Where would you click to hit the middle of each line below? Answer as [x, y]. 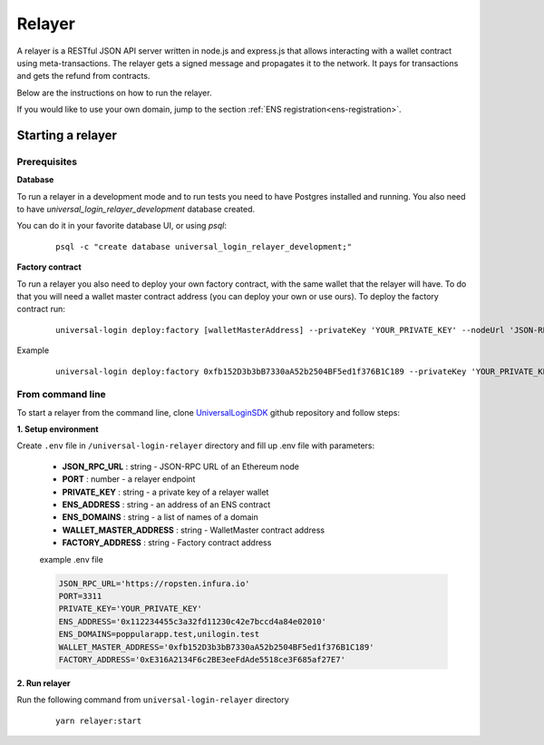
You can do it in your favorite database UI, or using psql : [121, 226]
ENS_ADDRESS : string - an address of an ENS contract [166, 505]
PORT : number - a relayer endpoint [129, 479]
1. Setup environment [58, 429]
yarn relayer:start [99, 720]
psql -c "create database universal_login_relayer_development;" [204, 246]
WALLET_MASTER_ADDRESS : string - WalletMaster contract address [194, 530]
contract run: [41, 309]
